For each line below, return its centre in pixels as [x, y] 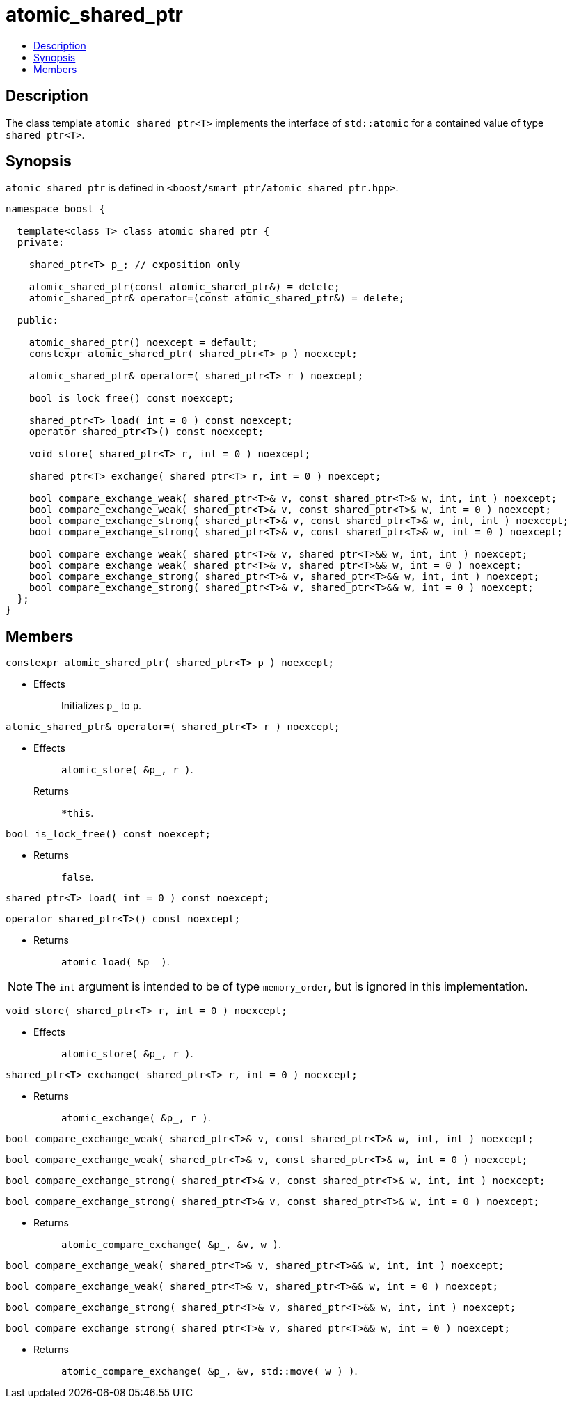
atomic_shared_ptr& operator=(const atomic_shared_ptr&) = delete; [217, 298]
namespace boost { [56, 209]
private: [41, 243]
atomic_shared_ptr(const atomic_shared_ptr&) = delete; [184, 287]
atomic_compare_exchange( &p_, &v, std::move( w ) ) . [209, 1371]
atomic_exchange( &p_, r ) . [136, 1118]
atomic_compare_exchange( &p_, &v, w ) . [171, 1245]
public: [38, 321]
